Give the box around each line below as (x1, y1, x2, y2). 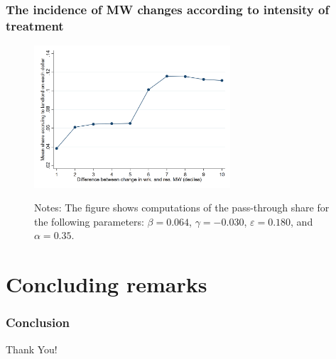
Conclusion (6, 314, 70, 331)
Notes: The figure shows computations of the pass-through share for (34, 200, 330, 215)
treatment (6, 16, 64, 34)
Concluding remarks (6, 270, 207, 299)
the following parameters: (34, 214, 144, 228)
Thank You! (6, 341, 58, 356)
